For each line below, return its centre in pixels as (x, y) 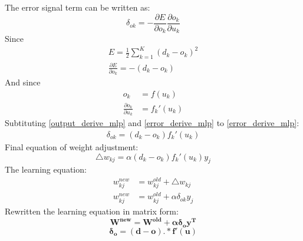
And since (23, 82)
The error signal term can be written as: (78, 7)
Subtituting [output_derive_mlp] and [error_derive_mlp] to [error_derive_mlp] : (152, 123)
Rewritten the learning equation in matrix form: (92, 211)
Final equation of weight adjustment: (72, 147)
